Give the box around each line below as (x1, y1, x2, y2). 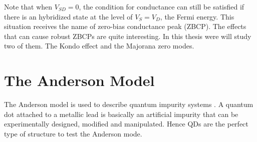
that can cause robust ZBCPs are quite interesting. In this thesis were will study (4, 30, 251, 41)
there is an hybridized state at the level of (4, 11, 133, 21)
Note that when (4, 1, 53, 11)
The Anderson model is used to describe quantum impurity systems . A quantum (4, 99, 253, 109)
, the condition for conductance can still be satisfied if (79, 1, 244, 11)
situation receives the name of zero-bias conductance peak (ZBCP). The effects (4, 21, 246, 31)
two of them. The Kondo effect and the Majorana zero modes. (4, 40, 194, 51)
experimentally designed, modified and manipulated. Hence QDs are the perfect (4, 118, 248, 129)
